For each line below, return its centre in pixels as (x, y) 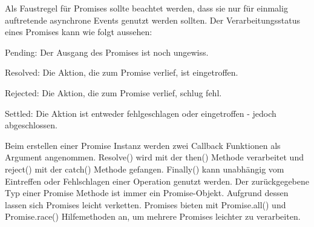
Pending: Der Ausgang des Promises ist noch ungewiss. (107, 52)
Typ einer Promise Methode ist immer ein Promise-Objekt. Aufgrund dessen (147, 193)
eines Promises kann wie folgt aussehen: (79, 32)
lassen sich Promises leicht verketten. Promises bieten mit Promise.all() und (146, 204)
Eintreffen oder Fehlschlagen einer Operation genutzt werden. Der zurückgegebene (157, 181)
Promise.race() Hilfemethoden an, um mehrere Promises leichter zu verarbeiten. (153, 216)
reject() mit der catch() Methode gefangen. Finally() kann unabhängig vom (145, 169)
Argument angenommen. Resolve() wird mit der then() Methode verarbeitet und (154, 157)
